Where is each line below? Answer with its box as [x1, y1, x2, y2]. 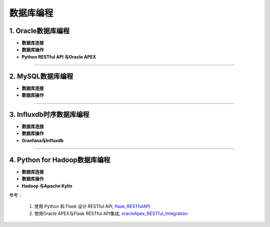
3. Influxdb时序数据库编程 [9, 110, 89, 119]
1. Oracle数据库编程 [9, 27, 70, 35]
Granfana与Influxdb [21, 137, 64, 143]
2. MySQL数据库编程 [9, 72, 73, 80]
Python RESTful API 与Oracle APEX [21, 54, 96, 60]
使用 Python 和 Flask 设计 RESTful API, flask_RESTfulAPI [34, 203, 150, 209]
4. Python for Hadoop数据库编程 [9, 155, 110, 164]
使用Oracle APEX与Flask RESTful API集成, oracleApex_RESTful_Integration [34, 210, 188, 216]
